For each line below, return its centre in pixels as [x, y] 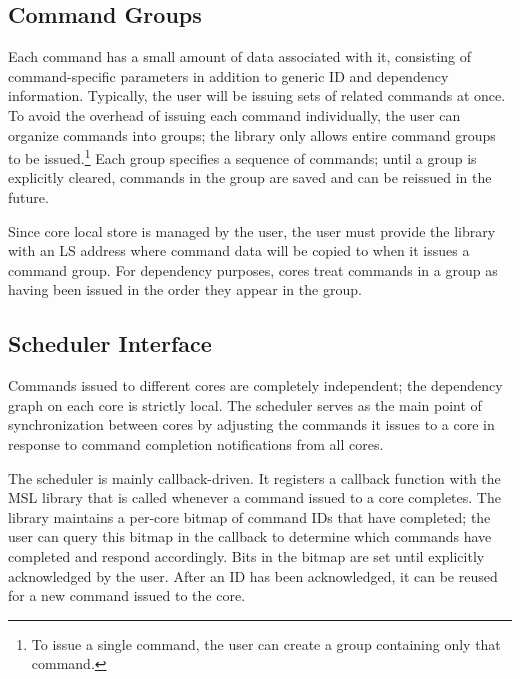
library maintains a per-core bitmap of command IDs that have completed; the [249, 516]
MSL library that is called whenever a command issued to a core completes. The [254, 497]
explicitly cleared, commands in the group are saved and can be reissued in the [250, 177]
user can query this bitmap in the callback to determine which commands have [250, 536]
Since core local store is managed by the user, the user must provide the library [252, 230]
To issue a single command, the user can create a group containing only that [266, 643]
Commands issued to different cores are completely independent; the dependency [255, 385]
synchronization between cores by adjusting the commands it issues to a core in [251, 424]
